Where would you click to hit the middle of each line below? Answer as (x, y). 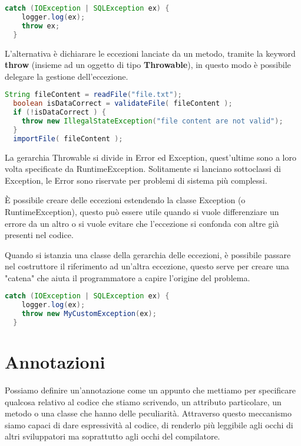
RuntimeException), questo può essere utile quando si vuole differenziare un (142, 211)
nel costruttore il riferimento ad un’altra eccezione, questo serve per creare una (147, 266)
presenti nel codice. (39, 235)
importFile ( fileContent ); (68, 139)
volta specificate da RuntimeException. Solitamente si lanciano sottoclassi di (143, 169)
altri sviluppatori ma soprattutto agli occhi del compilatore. (113, 436)
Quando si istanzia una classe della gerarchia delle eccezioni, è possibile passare (148, 254)
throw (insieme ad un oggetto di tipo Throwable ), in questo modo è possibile (148, 65)
